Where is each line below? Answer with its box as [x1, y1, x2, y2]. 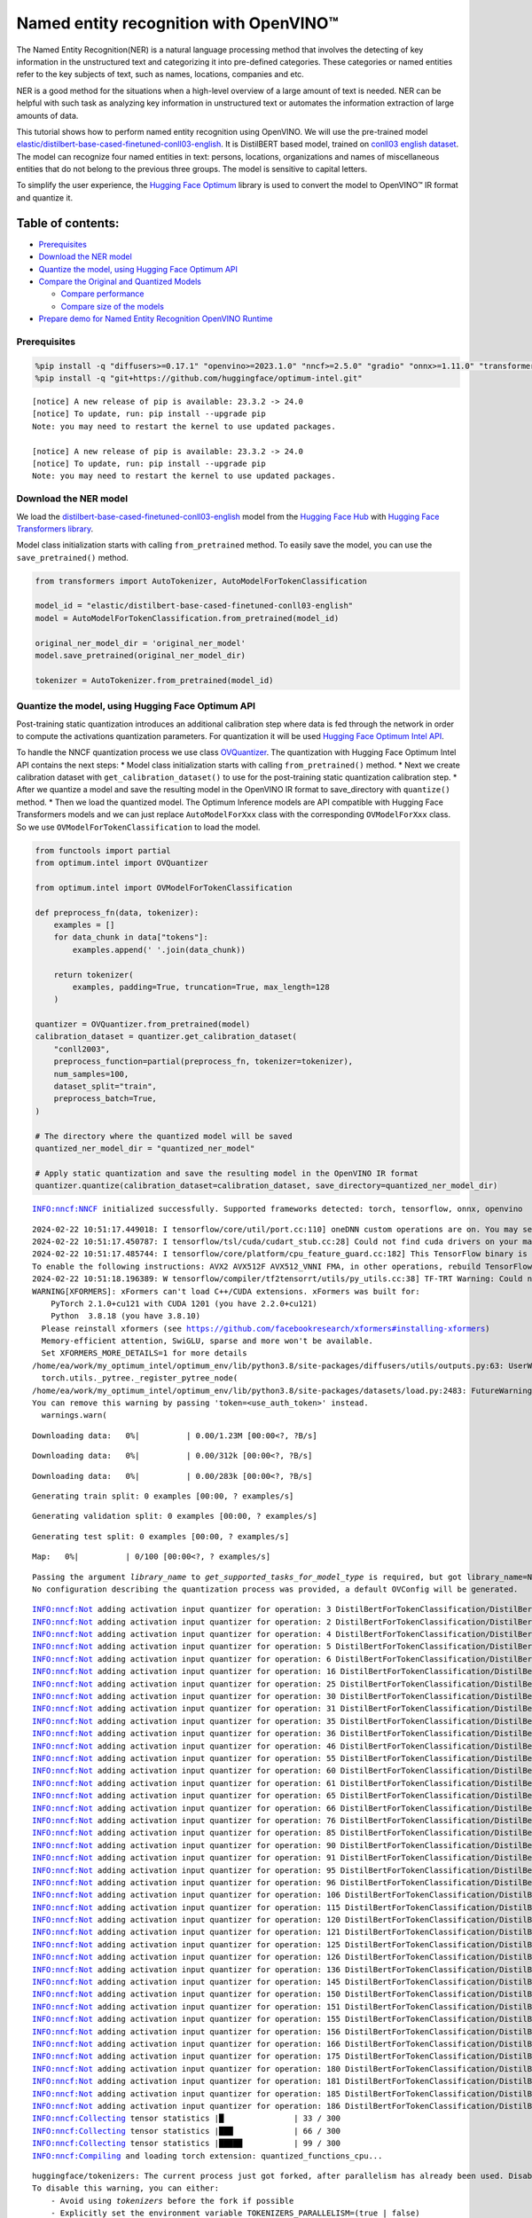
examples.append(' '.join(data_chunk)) [72, 945, 246, 955]
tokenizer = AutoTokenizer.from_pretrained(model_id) [35, 675, 274, 685]
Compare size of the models [60, 301, 164, 311]
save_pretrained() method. [16, 552, 129, 562]
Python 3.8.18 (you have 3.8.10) [50, 1311, 201, 1321]
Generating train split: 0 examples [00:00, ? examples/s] [32, 1490, 294, 1501]
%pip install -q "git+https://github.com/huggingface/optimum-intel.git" [35, 374, 363, 383]
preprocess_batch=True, [53, 1094, 157, 1104]
